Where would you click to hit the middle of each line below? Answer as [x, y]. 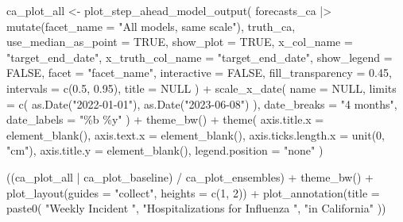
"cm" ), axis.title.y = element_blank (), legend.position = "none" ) [165, 150]
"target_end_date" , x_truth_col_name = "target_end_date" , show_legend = [200, 57]
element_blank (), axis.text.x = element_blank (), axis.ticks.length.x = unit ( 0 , [196, 134]
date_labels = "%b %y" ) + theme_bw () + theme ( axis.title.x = [165, 119]
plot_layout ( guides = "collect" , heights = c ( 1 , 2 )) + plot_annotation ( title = [193, 192]
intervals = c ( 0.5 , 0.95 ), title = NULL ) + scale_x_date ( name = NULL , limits [201, 88]
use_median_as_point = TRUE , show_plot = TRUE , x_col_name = [180, 42]
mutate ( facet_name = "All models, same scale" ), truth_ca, [151, 26]
